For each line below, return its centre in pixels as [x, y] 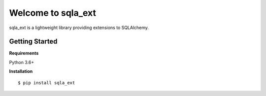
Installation [21, 71]
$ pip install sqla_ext [47, 83]
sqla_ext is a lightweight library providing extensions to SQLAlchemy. [79, 28]
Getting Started [33, 42]
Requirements [24, 53]
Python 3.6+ [22, 62]
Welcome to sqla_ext [52, 13]
